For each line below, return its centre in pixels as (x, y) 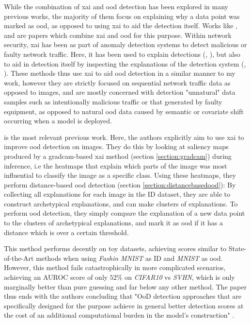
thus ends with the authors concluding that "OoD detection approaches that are (123, 296)
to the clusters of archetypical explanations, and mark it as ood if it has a (114, 223)
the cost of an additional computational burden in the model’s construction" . (119, 315)
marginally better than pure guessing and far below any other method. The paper (125, 286)
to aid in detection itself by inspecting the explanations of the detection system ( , (125, 63)
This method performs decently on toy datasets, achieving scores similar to (115, 248)
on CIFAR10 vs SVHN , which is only (180, 277)
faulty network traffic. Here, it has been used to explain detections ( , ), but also (122, 54)
